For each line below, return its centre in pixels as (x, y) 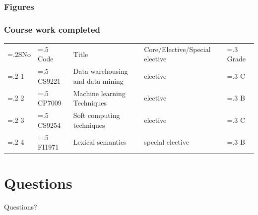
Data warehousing (100, 71)
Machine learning (99, 93)
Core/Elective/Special (177, 49)
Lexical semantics (100, 142)
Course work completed (52, 29)
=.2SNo (19, 54)
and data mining (98, 81)
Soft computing (97, 115)
